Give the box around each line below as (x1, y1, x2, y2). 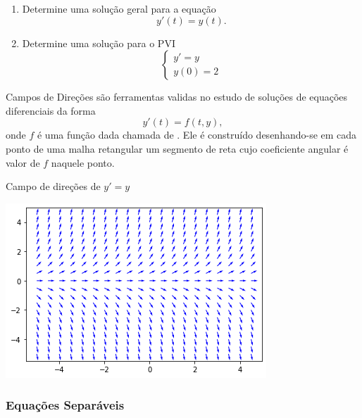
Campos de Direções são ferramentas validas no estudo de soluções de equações (6, 89, 348, 104)
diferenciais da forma (6, 103, 96, 118)
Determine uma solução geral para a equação (22, 1, 216, 15)
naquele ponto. (51, 155, 115, 170)
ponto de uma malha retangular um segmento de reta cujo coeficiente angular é (6, 141, 349, 156)
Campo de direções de (6, 179, 101, 194)
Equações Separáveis (6, 396, 125, 414)
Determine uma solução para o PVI (22, 35, 175, 50)
